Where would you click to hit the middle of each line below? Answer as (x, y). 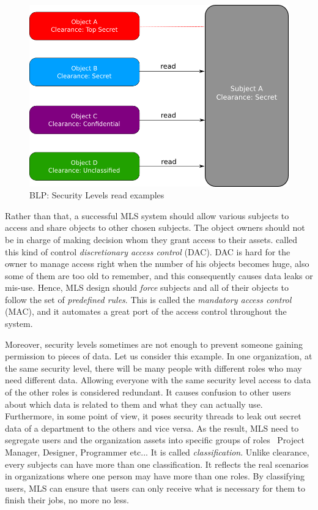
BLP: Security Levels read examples (97, 195)
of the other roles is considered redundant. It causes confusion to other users (148, 392)
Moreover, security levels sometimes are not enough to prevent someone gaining (154, 344)
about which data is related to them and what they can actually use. (134, 404)
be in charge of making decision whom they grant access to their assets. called (151, 239)
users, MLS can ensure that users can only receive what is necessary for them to (155, 488)
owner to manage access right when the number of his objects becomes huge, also (157, 264)
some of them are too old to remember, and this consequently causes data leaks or (159, 275)
